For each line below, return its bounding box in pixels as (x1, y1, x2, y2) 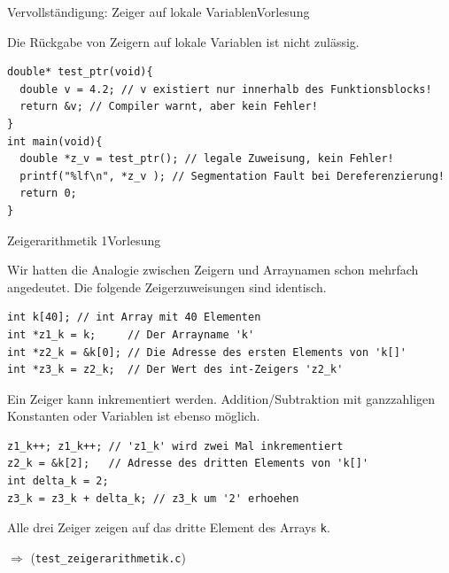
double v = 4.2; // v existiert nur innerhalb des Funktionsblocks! (19, 82, 432, 96)
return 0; (19, 187, 77, 200)
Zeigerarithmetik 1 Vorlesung (7, 230, 161, 249)
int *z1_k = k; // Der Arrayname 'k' (7, 328, 255, 341)
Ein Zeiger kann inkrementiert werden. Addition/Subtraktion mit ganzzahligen (7, 389, 436, 407)
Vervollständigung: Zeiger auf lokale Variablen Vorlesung (7, 3, 310, 20)
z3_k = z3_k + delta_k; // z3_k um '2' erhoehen (7, 492, 299, 505)
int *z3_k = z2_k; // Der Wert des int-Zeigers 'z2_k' (7, 363, 344, 376)
